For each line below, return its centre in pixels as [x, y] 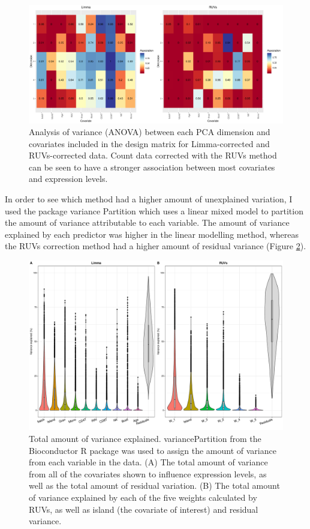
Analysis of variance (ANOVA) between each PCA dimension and [150, 132]
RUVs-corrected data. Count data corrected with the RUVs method [153, 155]
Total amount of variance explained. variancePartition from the [145, 439]
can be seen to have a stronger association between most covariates [152, 167]
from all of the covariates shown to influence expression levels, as [148, 473]
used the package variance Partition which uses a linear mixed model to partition [154, 210]
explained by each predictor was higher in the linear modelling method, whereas [152, 234]
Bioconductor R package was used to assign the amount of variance [153, 450]
